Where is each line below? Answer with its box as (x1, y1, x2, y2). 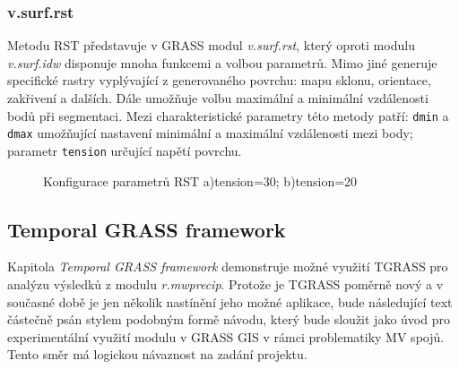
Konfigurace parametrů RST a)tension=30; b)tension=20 (43, 171, 358, 190)
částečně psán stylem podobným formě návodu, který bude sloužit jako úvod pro (7, 310, 450, 329)
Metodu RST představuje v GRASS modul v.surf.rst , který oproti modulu (7, 36, 415, 55)
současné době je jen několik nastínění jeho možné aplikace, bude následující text (7, 292, 453, 311)
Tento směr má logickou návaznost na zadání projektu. (7, 345, 307, 364)
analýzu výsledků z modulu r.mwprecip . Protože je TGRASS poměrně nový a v (7, 274, 444, 293)
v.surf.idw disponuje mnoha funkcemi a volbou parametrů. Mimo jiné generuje (7, 53, 437, 72)
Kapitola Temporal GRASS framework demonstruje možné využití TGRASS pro (7, 257, 448, 276)
